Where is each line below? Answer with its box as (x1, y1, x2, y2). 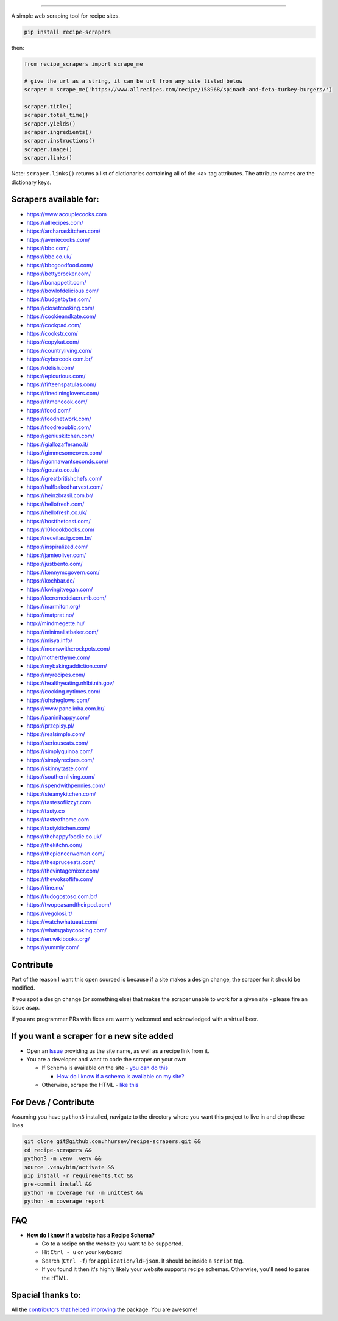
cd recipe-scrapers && (24, 1146, 92, 1153)
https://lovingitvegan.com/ (26, 586, 93, 593)
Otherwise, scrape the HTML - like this (41, 1082, 139, 1089)
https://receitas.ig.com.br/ (26, 534, 93, 542)
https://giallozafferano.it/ (26, 441, 89, 448)
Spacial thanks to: (11, 1290, 82, 1300)
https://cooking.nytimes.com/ (26, 688, 100, 695)
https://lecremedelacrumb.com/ (26, 594, 107, 601)
